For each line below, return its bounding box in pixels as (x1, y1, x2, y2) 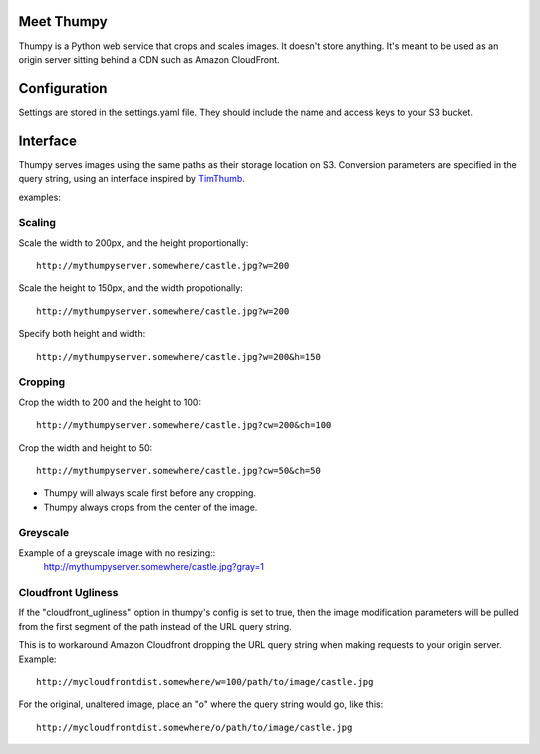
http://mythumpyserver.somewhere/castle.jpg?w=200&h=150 (36, 351, 322, 362)
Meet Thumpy (18, 13, 109, 30)
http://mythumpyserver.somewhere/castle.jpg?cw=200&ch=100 (36, 420, 332, 431)
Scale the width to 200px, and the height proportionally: (18, 236, 249, 249)
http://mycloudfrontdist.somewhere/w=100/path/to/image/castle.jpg (36, 676, 374, 687)
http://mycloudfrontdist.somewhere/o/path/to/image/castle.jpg (36, 721, 353, 733)
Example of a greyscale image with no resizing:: (18, 546, 216, 559)
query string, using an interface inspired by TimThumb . (18, 173, 245, 185)
